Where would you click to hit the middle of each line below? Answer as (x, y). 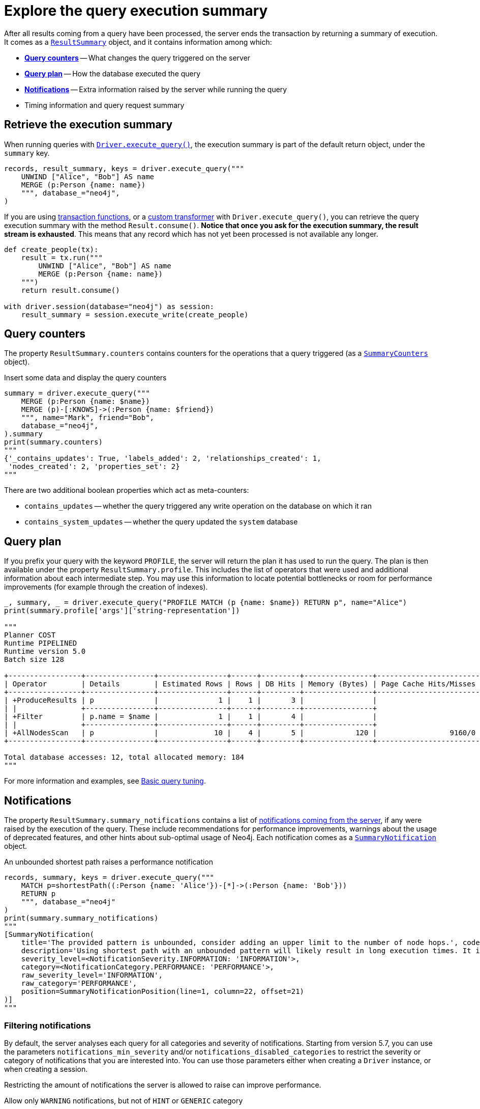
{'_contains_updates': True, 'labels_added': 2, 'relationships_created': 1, (163, 459)
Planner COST (30, 635)
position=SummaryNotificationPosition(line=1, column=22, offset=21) (163, 992)
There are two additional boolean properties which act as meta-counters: (127, 490)
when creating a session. (46, 1069)
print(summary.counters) (53, 442)
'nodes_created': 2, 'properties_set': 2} (94, 467)
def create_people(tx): (51, 249)
